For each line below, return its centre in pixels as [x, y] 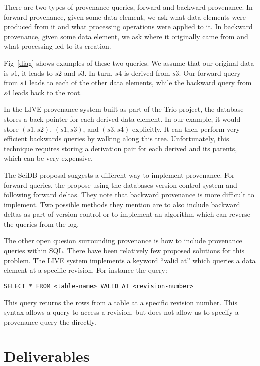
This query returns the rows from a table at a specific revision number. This [121, 302]
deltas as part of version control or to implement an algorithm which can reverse [127, 214]
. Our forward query [210, 72]
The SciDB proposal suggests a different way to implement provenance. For [119, 174]
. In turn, [99, 72]
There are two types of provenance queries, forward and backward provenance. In [128, 7]
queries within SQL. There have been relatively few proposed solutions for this [124, 251]
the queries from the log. [42, 224]
